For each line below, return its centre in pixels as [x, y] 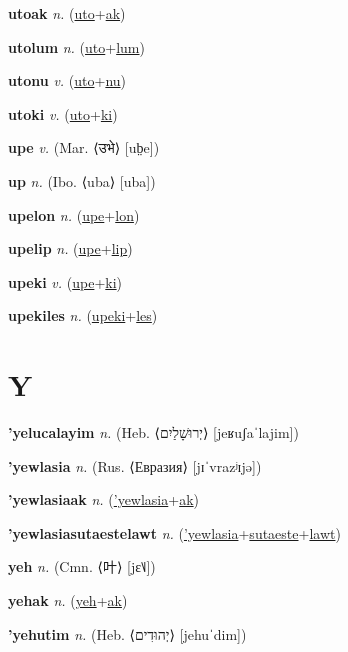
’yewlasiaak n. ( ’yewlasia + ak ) [104, 499]
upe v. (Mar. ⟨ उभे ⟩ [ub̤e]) [84, 147]
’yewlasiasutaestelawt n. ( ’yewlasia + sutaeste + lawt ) [174, 532]
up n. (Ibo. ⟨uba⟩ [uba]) [82, 180]
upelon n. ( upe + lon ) [74, 214]
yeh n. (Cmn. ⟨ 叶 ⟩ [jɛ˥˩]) [82, 566]
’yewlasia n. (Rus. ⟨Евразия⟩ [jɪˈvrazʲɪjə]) [135, 465]
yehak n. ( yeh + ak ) [68, 600]
